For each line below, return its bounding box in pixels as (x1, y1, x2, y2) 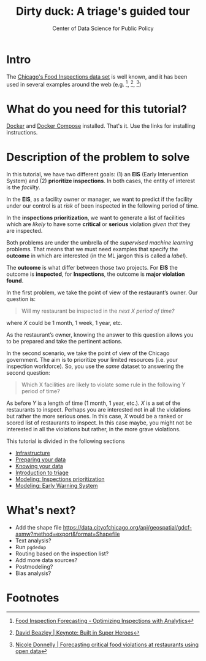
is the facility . (6, 184, 41, 191)
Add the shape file (15, 524, 62, 531)
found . (6, 277, 24, 284)
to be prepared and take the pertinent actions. (6, 338, 123, 345)
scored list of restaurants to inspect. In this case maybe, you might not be (6, 419, 193, 426)
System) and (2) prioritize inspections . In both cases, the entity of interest (6, 177, 195, 185)
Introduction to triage (15, 469, 69, 477)
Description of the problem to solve (6, 151, 190, 164)
